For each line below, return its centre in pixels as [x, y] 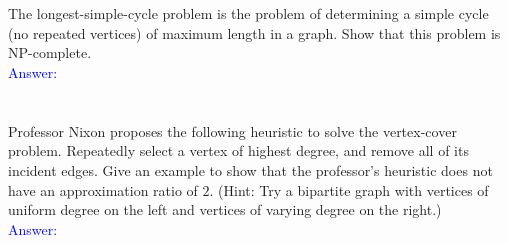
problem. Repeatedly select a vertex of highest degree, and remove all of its [238, 150]
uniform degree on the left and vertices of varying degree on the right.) [225, 209]
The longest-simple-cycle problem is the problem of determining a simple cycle [248, 13]
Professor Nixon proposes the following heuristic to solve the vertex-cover [232, 130]
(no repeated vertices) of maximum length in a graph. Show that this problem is [254, 32]
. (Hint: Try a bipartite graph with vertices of [349, 189]
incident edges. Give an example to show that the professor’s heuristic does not [250, 169]
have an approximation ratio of [103, 189]
